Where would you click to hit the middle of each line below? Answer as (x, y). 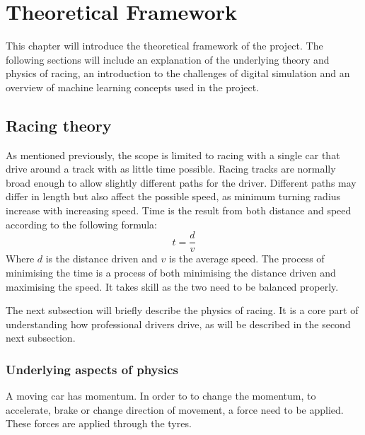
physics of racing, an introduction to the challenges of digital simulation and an (178, 73)
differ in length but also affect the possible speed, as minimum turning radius (173, 196)
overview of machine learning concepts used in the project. (133, 87)
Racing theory (59, 125)
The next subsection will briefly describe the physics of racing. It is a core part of (182, 310)
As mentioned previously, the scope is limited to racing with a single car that (173, 155)
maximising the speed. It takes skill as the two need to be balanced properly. (172, 286)
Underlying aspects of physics (92, 369)
